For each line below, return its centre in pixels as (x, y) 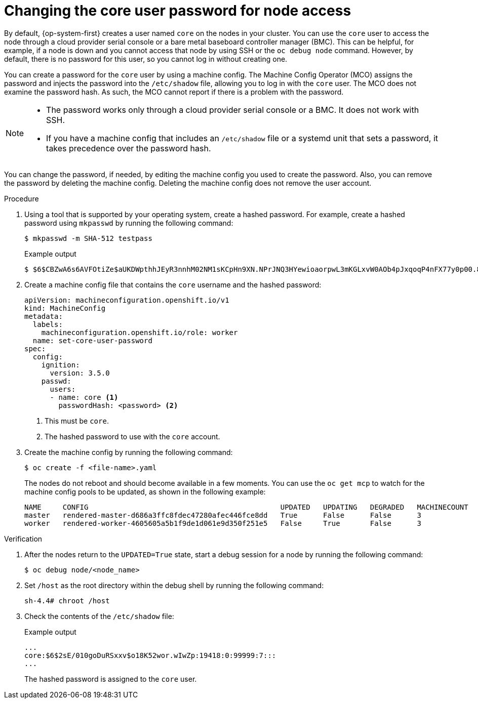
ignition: (61, 365)
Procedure (22, 198)
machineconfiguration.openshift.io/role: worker (140, 332)
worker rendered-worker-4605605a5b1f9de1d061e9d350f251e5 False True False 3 (223, 523)
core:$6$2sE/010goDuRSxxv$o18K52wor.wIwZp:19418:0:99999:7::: (150, 655)
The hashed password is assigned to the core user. (111, 679)
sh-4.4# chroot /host (67, 601)
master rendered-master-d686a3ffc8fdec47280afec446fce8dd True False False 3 (223, 515)
